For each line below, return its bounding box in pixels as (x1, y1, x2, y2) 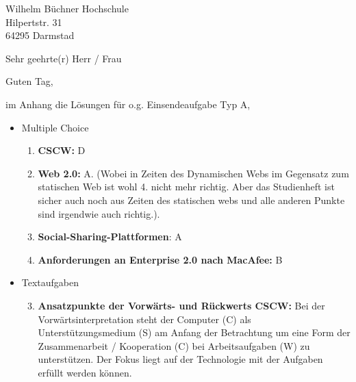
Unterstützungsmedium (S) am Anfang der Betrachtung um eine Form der (38, 325, 351, 340)
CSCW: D (38, 143, 86, 157)
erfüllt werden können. (38, 365, 132, 379)
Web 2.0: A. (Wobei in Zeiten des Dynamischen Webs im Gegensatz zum (38, 166, 349, 180)
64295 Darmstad (5, 28, 75, 42)
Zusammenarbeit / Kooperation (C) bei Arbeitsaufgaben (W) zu (38, 338, 310, 353)
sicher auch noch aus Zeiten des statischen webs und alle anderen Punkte (38, 192, 345, 207)
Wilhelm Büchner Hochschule (5, 1, 129, 15)
